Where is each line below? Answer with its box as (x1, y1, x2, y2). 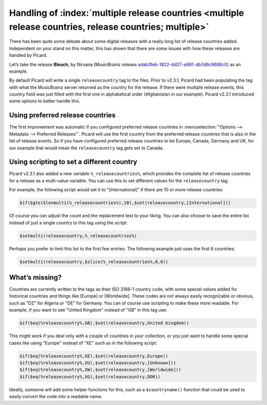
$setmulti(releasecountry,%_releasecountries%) (19, 233, 137, 238)
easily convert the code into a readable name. (9, 394, 102, 400)
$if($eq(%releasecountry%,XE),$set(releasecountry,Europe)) (19, 353, 169, 359)
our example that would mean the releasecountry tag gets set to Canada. (9, 145, 164, 151)
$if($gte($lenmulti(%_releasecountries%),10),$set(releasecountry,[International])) (19, 200, 231, 206)
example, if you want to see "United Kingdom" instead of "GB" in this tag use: (9, 307, 168, 313)
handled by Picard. (9, 52, 48, 58)
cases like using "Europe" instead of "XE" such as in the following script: (9, 340, 157, 346)
